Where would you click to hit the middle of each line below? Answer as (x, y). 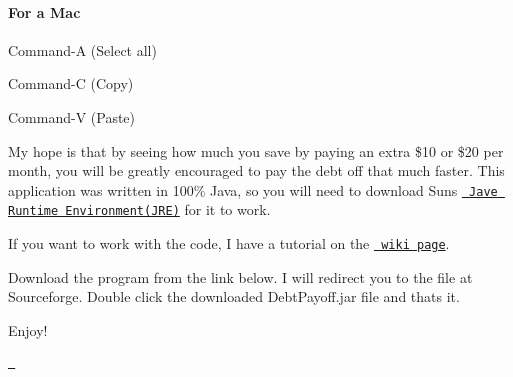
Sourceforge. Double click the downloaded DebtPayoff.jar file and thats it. (234, 296)
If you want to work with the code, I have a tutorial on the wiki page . (229, 243)
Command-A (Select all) (82, 49)
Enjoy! (28, 329)
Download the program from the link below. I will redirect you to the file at (240, 276)
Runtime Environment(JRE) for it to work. (139, 209)
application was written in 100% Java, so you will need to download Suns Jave (253, 189)
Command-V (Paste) (72, 116)
